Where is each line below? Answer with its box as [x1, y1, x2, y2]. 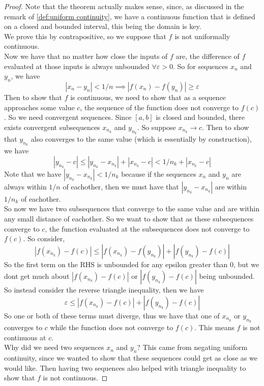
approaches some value [4, 102, 75, 112]
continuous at [4, 332, 46, 342]
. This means [194, 322, 234, 333]
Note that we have [4, 168, 62, 179]
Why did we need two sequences [4, 342, 104, 352]
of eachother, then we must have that [63, 181, 179, 191]
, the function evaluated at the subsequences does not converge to [45, 223, 250, 234]
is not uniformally [174, 30, 230, 41]
